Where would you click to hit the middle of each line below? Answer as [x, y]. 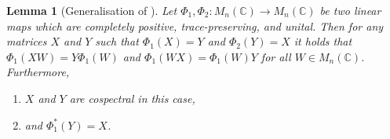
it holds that [323, 41]
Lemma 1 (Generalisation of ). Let [92, 10]
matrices [27, 41]
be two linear [350, 10]
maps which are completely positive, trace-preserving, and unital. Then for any [195, 26]
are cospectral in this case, [132, 98]
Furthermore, [38, 72]
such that [117, 41]
